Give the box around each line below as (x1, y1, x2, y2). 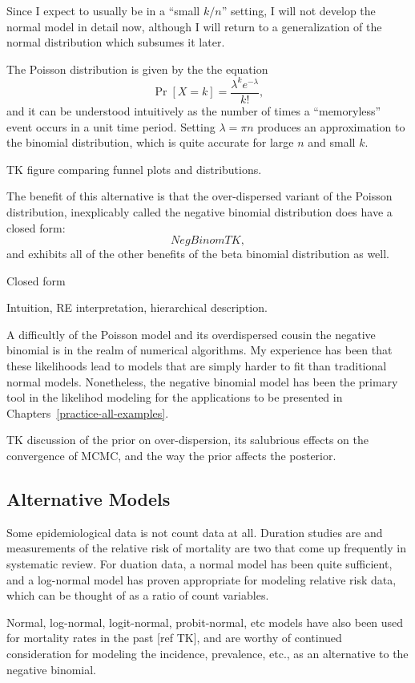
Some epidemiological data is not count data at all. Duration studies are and (6, 523, 383, 540)
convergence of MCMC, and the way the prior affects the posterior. (6, 447, 336, 464)
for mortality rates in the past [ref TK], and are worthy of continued (6, 629, 342, 646)
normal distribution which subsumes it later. (6, 34, 225, 51)
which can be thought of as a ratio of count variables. (6, 587, 269, 604)
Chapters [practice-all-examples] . (6, 404, 169, 421)
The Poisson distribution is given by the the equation (6, 60, 268, 77)
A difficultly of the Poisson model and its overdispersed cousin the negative (6, 325, 376, 342)
